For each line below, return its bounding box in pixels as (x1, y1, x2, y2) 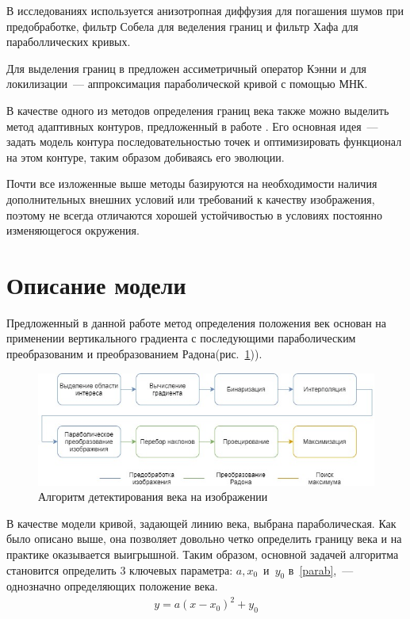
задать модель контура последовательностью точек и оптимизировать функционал (6, 133, 402, 150)
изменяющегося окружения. (6, 222, 140, 239)
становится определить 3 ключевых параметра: (6, 561, 233, 578)
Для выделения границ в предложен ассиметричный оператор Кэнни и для (6, 59, 367, 76)
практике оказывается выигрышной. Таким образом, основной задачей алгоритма (6, 545, 399, 562)
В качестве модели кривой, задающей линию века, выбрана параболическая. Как (6, 514, 397, 531)
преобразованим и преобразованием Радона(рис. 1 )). (6, 346, 262, 362)
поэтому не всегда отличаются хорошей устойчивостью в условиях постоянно (6, 206, 382, 223)
